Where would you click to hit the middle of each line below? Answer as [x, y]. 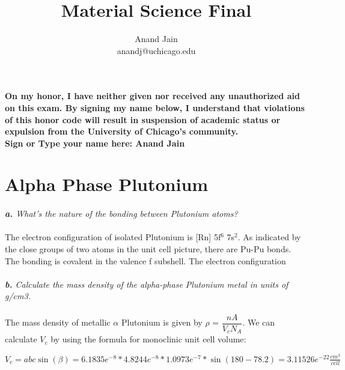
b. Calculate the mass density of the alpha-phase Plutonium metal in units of [147, 284]
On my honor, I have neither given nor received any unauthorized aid [152, 96]
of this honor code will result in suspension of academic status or [143, 119]
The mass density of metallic [58, 322]
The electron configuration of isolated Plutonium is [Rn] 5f [113, 237]
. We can [259, 322]
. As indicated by [269, 237]
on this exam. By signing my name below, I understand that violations [155, 107]
